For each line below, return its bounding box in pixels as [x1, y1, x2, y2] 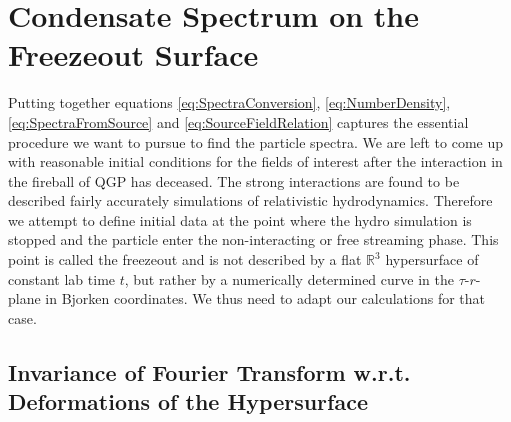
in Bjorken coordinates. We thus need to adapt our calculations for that [45, 288, 486, 309]
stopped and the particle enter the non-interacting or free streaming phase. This [8, 229, 499, 250]
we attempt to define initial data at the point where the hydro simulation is [8, 209, 472, 230]
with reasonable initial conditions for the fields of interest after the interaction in [8, 151, 503, 172]
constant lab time [8, 268, 116, 289]
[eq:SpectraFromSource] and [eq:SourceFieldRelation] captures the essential [8, 111, 469, 132]
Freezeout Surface [8, 34, 259, 75]
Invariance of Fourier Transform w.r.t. [8, 356, 411, 387]
